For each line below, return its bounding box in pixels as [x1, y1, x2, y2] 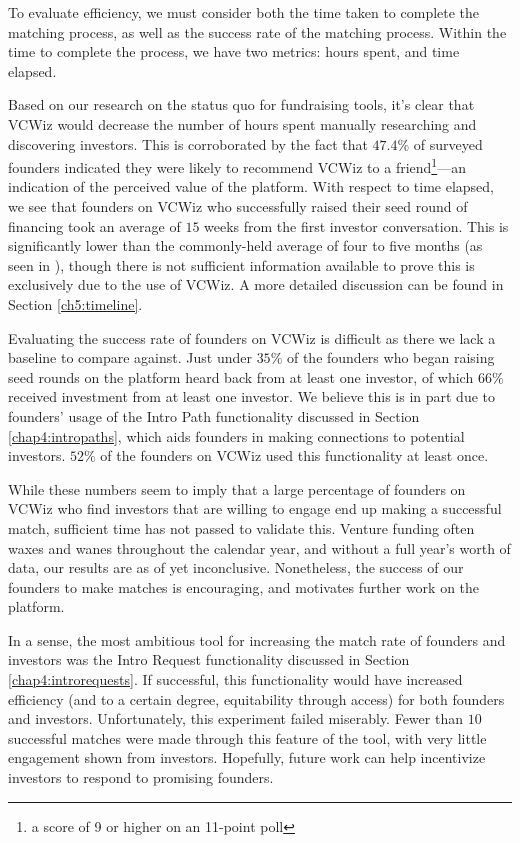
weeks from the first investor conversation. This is [204, 215, 509, 236]
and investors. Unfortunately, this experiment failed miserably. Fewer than [8, 708, 463, 729]
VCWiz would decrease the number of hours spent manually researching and [8, 113, 477, 134]
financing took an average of [8, 215, 181, 236]
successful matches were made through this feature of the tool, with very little [8, 727, 487, 748]
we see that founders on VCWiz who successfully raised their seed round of [8, 196, 468, 216]
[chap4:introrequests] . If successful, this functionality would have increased [8, 669, 463, 690]
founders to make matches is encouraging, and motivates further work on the [8, 576, 480, 597]
